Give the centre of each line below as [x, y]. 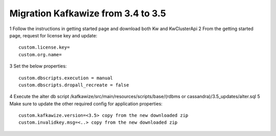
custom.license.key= [44, 48]
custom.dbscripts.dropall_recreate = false [74, 85]
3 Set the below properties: [38, 66]
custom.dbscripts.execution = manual [66, 78]
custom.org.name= [40, 54]
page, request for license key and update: [53, 35]
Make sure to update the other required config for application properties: [86, 104]
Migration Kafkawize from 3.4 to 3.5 [88, 13]
